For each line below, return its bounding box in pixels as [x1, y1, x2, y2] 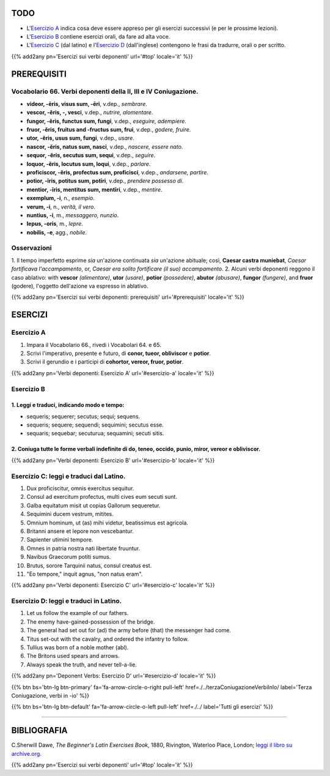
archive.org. [11, 750, 42, 757]
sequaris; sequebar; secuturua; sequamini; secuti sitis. [26, 430, 164, 437]
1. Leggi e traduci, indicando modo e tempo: [11, 401, 125, 409]
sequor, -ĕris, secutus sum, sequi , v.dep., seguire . [26, 152, 156, 159]
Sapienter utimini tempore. [26, 536, 94, 543]
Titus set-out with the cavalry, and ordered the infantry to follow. [26, 635, 189, 643]
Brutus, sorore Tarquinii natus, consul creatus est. [26, 562, 152, 569]
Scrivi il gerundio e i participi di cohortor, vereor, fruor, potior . [26, 358, 184, 365]
